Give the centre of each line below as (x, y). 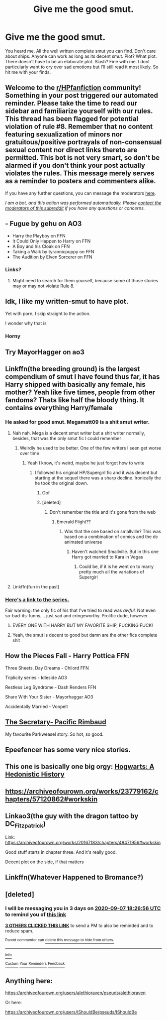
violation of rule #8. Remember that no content (79, 127)
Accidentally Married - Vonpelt (37, 706)
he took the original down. (61, 483)
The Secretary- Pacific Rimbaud (56, 722)
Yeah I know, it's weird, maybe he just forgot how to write (86, 463)
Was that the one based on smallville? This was (113, 531)
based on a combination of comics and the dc (111, 537)
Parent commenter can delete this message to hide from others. (60, 940)
